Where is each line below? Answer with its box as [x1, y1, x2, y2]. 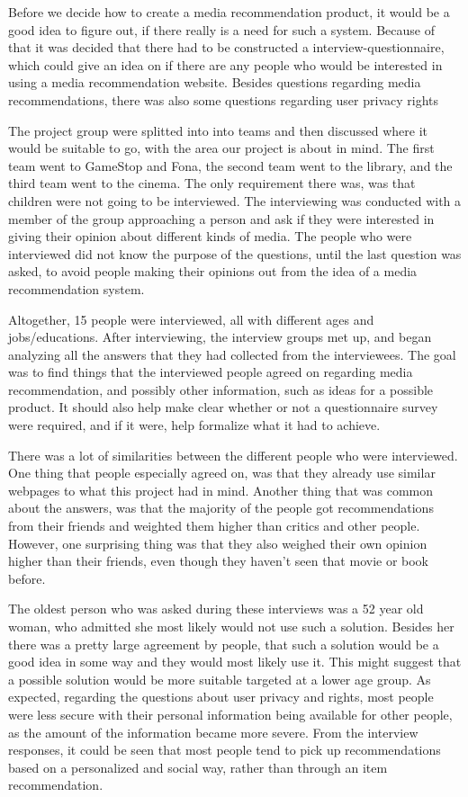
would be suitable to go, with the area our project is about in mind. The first [8, 139, 435, 157]
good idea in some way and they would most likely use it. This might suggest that [8, 652, 462, 671]
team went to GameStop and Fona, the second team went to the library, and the [8, 156, 453, 175]
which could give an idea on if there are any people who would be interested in [8, 55, 443, 74]
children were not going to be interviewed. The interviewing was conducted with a [8, 191, 462, 210]
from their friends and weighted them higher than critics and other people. [8, 516, 420, 535]
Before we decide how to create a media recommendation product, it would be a [8, 3, 450, 21]
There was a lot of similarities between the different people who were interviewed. [8, 445, 458, 464]
